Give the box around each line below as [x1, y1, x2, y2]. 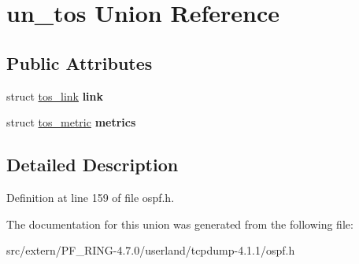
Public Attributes [6, 50, 153, 75]
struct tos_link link [6, 87, 104, 104]
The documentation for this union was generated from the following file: [6, 215, 353, 232]
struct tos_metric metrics [6, 114, 136, 130]
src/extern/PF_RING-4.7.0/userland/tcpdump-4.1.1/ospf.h [6, 242, 295, 258]
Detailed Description [6, 152, 179, 177]
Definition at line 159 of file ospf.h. [6, 189, 175, 205]
